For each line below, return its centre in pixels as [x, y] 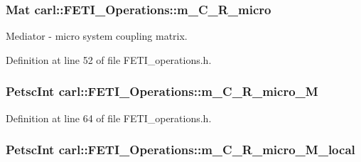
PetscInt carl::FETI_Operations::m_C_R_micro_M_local [180, 150]
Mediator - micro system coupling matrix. [97, 36]
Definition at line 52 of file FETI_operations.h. [109, 59]
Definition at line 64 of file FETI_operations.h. [109, 118]
